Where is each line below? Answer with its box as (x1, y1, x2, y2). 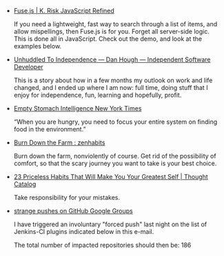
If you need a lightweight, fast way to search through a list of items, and (13, 20, 218, 28)
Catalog (13, 180, 37, 188)
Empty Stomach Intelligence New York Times (13, 104, 142, 112)
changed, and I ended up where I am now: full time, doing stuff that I (13, 84, 208, 91)
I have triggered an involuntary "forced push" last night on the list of (13, 220, 207, 228)
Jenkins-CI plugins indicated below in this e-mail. (13, 228, 154, 235)
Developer (13, 63, 43, 71)
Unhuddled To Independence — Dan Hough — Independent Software (13, 55, 212, 64)
